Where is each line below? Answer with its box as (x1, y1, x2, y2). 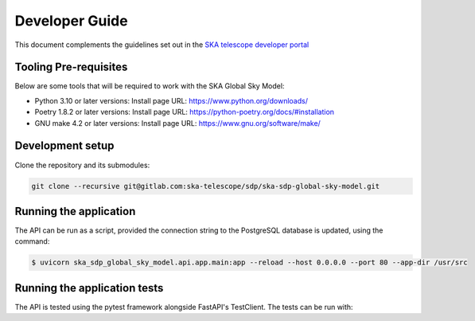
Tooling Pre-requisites (14, 61, 128, 74)
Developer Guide (14, 12, 128, 29)
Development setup (14, 139, 115, 153)
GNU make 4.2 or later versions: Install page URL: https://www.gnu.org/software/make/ (34, 118, 321, 127)
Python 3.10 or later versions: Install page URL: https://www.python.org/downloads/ (34, 96, 308, 105)
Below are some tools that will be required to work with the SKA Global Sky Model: (14, 81, 285, 91)
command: (14, 237, 50, 246)
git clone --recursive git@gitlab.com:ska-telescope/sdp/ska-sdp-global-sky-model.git (31, 182, 380, 190)
